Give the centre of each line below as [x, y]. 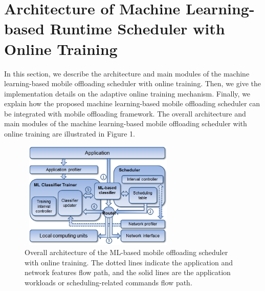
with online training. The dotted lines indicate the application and [129, 262]
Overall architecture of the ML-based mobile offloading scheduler [126, 252]
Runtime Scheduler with [137, 28]
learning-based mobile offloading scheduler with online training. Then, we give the [132, 83]
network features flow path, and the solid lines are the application [128, 272]
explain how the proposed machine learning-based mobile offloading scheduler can [132, 103]
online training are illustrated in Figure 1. [70, 134]
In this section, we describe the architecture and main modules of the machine [127, 73]
